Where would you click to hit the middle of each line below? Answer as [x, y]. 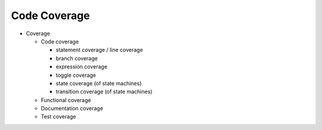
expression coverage [81, 67]
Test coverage [58, 117]
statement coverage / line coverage [99, 50]
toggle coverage [76, 75]
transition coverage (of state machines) [104, 92]
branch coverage [77, 58]
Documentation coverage [72, 109]
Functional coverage [66, 100]
